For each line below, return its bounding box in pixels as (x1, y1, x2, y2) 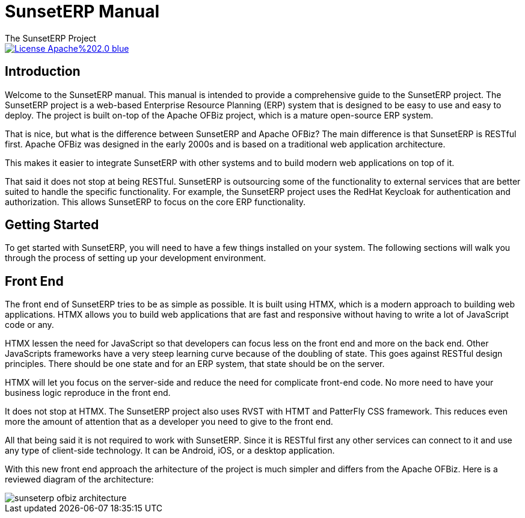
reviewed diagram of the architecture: (5, 474, 154, 485)
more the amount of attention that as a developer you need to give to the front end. (5, 416, 333, 427)
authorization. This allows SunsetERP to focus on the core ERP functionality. (5, 196, 306, 207)
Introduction (5, 64, 81, 79)
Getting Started (5, 217, 99, 233)
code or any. (5, 319, 54, 330)
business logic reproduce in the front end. (5, 387, 171, 398)
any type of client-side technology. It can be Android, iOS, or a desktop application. (5, 445, 335, 456)
